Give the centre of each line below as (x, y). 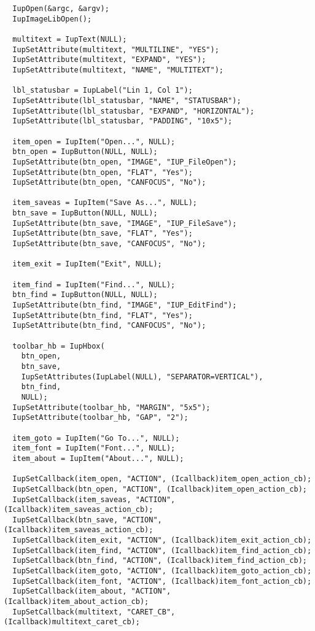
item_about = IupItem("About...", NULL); (98, 458)
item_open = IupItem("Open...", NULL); (94, 141)
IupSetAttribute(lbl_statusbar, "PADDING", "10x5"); (122, 121)
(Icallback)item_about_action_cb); (76, 602)
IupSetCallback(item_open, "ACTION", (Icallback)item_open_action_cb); (162, 479)
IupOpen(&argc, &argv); (61, 9)
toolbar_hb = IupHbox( (59, 346)
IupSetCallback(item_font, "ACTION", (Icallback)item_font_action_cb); (162, 581)
